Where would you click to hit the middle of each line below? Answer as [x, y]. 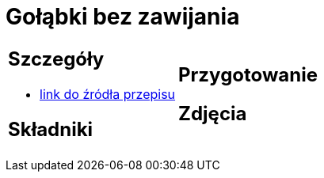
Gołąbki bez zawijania [123, 17]
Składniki [51, 129]
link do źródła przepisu [108, 94]
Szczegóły [56, 59]
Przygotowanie [248, 74]
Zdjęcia [213, 113]
